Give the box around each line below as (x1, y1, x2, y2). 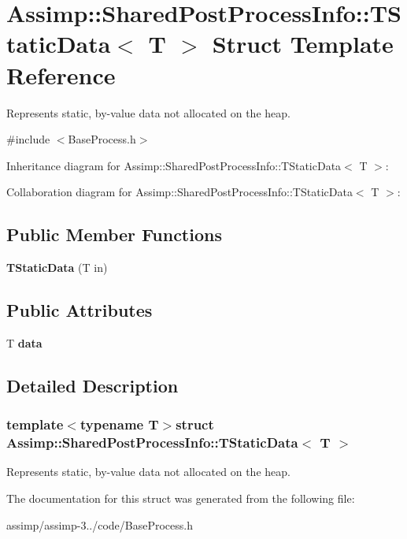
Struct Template (212, 28, 394, 60)
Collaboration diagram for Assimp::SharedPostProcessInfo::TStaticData (6, 184, 353, 200)
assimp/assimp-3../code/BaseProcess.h (6, 516, 193, 533)
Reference (6, 58, 116, 91)
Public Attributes (6, 298, 153, 322)
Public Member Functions (6, 222, 222, 247)
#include (6, 131, 50, 147)
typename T (80, 414, 159, 434)
